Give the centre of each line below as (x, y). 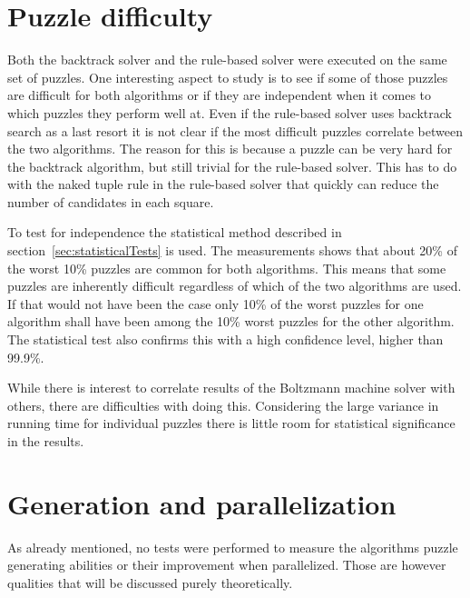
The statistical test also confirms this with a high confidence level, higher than (225, 339)
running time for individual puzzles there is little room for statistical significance (231, 423)
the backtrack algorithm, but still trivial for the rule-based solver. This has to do (232, 166)
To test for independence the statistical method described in (175, 232)
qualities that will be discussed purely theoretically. (150, 582)
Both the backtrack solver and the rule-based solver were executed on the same (227, 60)
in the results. (46, 441)
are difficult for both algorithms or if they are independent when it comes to (220, 95)
